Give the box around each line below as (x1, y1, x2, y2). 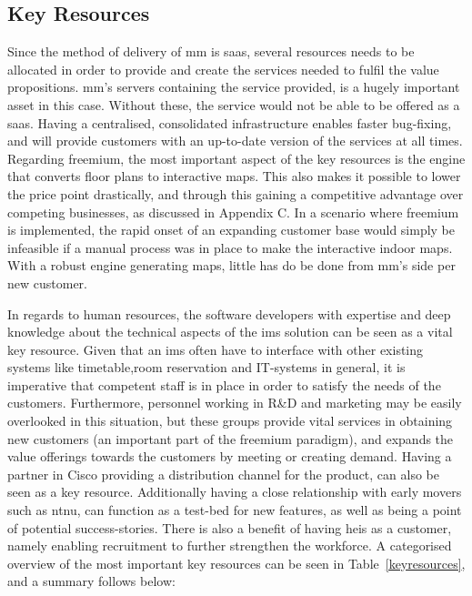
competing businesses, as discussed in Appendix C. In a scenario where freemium (7, 202, 459, 221)
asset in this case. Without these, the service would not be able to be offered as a (7, 95, 460, 114)
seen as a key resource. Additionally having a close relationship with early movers (7, 482, 462, 501)
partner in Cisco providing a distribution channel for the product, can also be (7, 464, 439, 483)
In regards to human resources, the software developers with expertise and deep (7, 304, 451, 323)
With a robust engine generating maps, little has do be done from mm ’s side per (7, 256, 456, 275)
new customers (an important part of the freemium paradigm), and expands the (7, 429, 454, 448)
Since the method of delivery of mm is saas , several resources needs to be (7, 42, 415, 61)
